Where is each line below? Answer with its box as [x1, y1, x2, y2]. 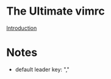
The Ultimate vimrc [6, 4, 105, 18]
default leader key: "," [15, 66, 70, 73]
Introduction [6, 24, 37, 32]
